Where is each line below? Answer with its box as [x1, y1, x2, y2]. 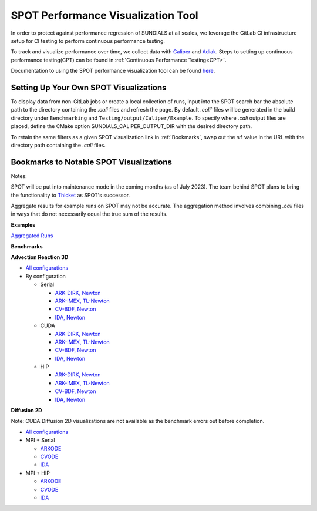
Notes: [11, 172, 27, 179]
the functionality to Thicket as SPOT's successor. [11, 191, 130, 199]
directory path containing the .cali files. [11, 142, 106, 149]
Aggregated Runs [11, 232, 53, 239]
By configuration [25, 273, 66, 280]
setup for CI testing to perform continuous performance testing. [11, 37, 166, 44]
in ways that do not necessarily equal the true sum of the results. [11, 210, 168, 217]
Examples [11, 221, 36, 228]
